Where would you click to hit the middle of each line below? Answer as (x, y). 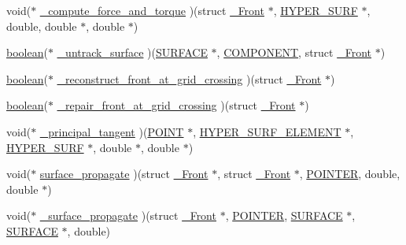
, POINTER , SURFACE (284, 215)
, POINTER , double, (350, 174)
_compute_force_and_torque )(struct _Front (152, 10)
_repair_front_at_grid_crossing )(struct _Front (176, 105)
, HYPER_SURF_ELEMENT (267, 131)
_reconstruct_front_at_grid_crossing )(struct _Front (189, 78)
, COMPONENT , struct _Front (294, 52)
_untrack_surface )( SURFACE (132, 52)
